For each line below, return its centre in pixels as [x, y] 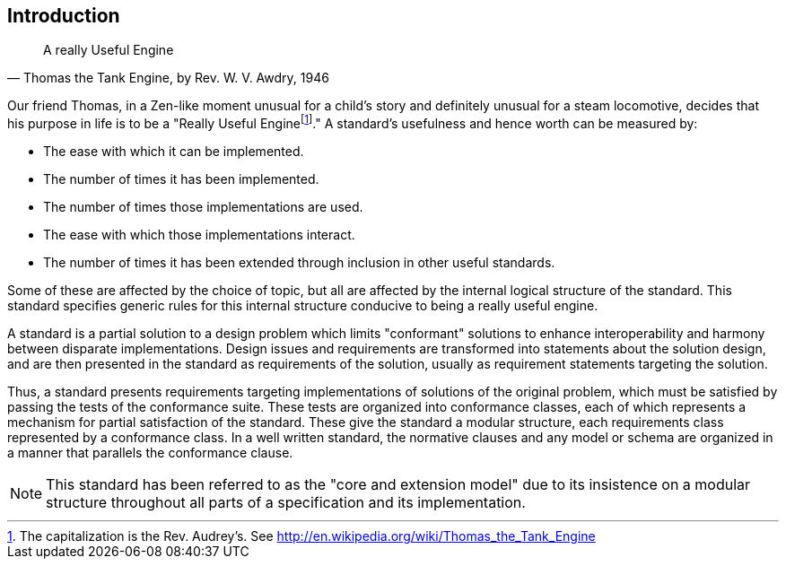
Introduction [64, 16]
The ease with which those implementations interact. [199, 235]
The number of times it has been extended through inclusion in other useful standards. [299, 263]
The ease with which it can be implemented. [174, 152]
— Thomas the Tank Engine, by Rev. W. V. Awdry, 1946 [168, 78]
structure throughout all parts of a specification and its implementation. [286, 503]
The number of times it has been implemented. [181, 179]
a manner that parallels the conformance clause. [150, 453]
